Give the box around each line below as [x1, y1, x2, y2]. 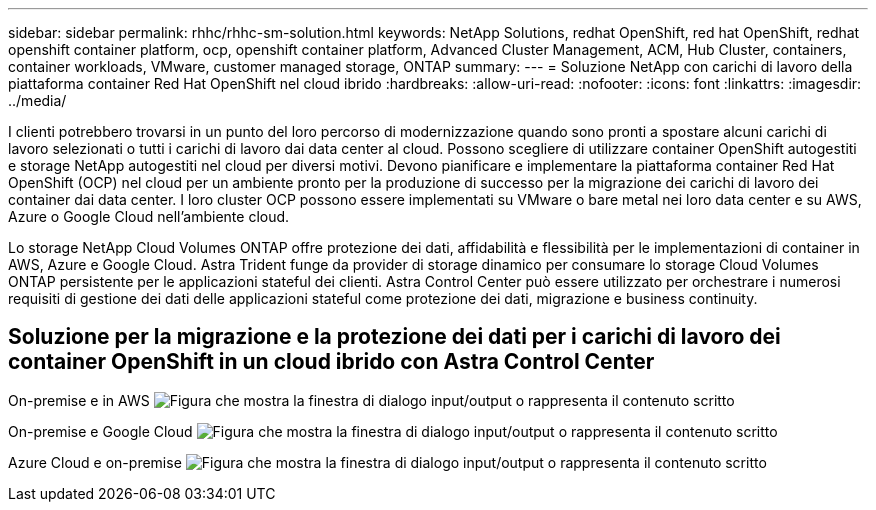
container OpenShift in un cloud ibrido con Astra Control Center [8, 349, 655, 375]
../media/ [8, 92, 67, 109]
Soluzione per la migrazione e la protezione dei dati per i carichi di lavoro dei [8, 324, 781, 350]
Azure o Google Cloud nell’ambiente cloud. [8, 208, 290, 225]
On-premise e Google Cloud [8, 422, 193, 440]
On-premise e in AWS [8, 391, 150, 409]
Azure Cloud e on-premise [8, 453, 182, 471]
